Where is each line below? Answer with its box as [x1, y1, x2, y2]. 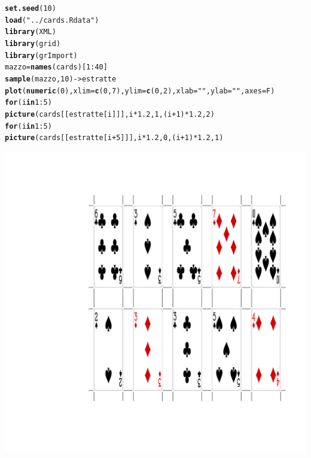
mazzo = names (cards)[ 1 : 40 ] [5, 63, 108, 72]
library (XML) [5, 28, 56, 37]
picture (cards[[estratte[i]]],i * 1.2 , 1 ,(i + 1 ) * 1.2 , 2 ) [5, 110, 215, 119]
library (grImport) [5, 51, 78, 60]
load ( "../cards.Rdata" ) [5, 16, 99, 25]
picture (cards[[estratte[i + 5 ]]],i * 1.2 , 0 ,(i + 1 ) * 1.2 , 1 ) [5, 134, 224, 142]
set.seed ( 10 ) [5, 4, 56, 13]
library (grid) [5, 39, 61, 48]
